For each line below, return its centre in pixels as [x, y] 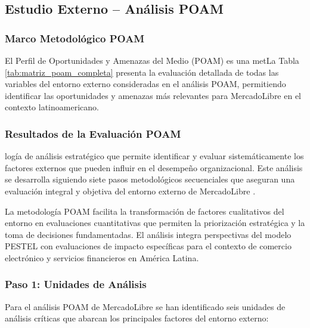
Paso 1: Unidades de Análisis [76, 284]
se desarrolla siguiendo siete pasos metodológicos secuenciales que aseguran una [150, 179]
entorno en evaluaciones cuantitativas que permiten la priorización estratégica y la [155, 223]
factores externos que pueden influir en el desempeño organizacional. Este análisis [154, 167]
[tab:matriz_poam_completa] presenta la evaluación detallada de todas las [142, 72]
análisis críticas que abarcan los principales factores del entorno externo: [137, 318]
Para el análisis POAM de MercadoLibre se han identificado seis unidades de [145, 306]
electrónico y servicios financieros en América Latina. [102, 257]
